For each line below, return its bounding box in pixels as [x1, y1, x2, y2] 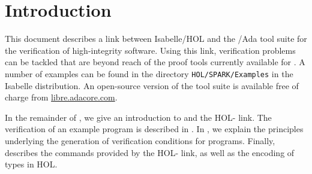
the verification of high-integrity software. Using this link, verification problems [5, 44, 296, 56]
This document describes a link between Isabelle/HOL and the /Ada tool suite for [5, 32, 307, 45]
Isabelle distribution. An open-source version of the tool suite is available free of [5, 79, 299, 91]
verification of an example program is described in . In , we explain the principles [5, 123, 304, 135]
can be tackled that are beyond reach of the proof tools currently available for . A [5, 56, 305, 68]
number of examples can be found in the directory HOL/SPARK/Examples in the [5, 67, 293, 80]
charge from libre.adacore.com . [5, 91, 118, 103]
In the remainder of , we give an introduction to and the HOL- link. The [5, 111, 272, 123]
